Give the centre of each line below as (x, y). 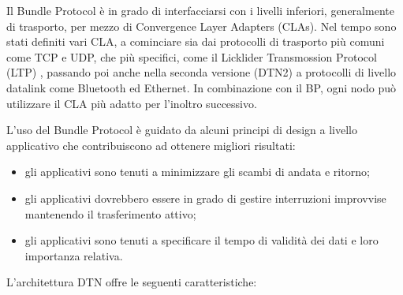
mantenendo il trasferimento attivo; (110, 213)
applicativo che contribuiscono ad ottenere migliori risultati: (151, 145)
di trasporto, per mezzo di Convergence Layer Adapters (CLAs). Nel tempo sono (201, 26)
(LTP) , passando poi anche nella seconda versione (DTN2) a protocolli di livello (201, 72)
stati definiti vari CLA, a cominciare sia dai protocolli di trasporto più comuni (196, 41)
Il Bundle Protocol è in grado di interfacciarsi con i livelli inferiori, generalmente (200, 10)
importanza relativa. (74, 255)
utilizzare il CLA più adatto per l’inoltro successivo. (132, 103)
